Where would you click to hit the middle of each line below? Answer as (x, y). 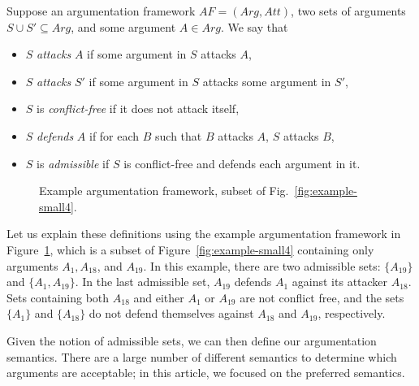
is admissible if (73, 163)
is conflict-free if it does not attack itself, (138, 108)
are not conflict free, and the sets (322, 297)
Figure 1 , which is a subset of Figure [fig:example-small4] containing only (190, 249)
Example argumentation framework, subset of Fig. (164, 191)
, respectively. (352, 313)
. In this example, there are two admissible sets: (262, 265)
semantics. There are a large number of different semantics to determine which (202, 356)
